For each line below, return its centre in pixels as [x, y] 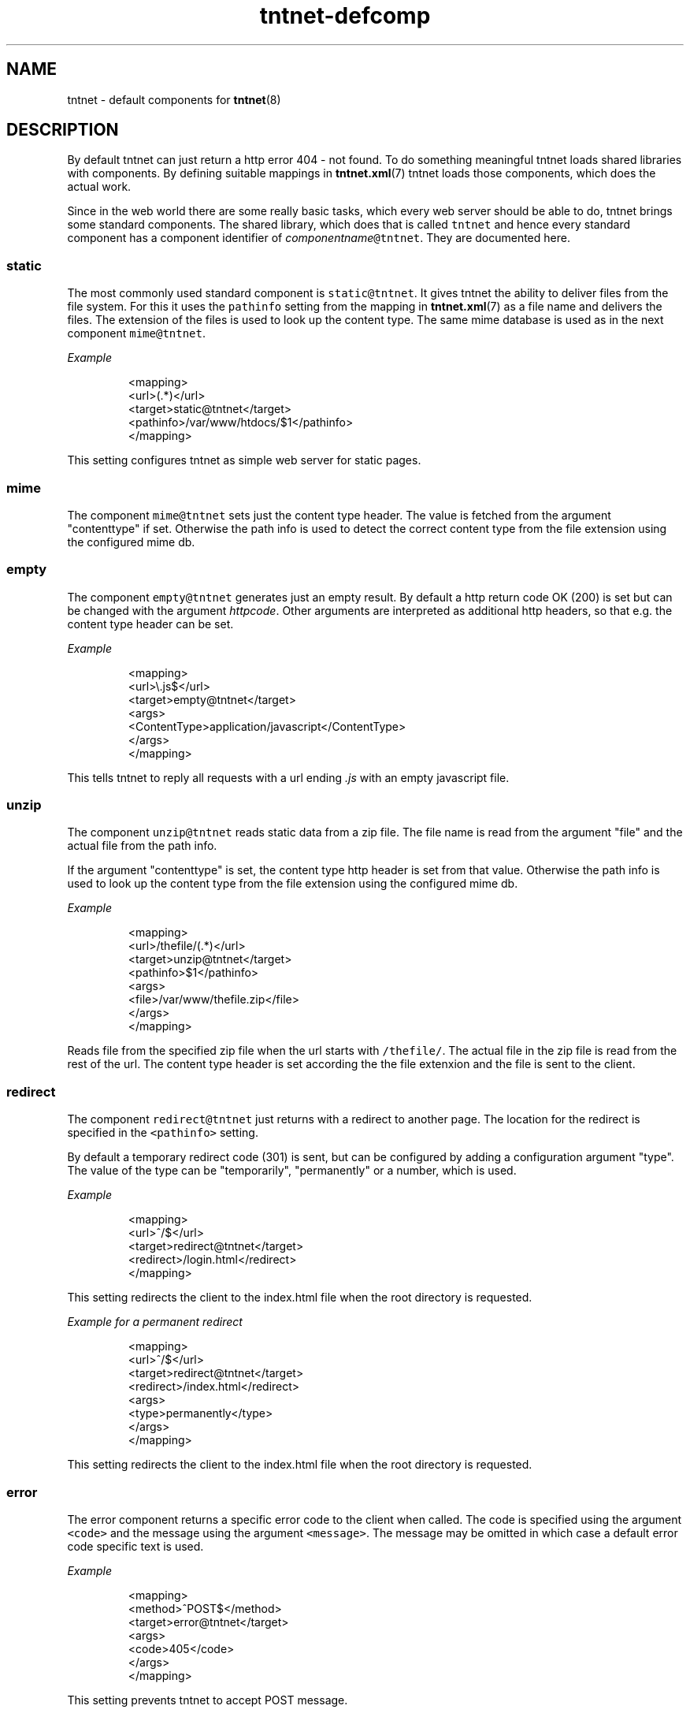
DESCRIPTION [63, 130]
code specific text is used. [135, 1546]
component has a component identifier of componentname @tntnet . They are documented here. [319, 238]
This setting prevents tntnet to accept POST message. [208, 1700]
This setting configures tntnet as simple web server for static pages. [244, 460]
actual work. [99, 187]
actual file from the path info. [142, 846]
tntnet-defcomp [345, 16]
